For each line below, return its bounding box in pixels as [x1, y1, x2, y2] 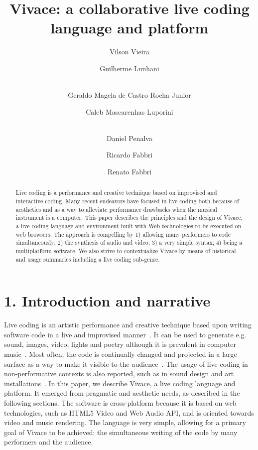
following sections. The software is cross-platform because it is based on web [4, 398, 237, 408]
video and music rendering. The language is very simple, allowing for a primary [4, 417, 246, 428]
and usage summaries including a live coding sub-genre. [15, 255, 160, 263]
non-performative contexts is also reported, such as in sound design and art [4, 368, 234, 379]
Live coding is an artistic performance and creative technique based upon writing [4, 319, 252, 330]
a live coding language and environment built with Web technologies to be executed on [15, 222, 242, 230]
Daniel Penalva [107, 133, 152, 143]
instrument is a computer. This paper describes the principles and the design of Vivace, [15, 213, 243, 222]
